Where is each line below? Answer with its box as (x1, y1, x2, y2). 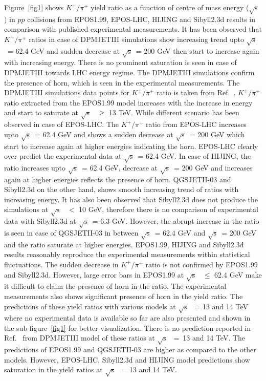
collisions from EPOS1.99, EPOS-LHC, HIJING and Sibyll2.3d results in (27, 13, 256, 24)
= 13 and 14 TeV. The (173, 332, 246, 343)
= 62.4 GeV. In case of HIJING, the (138, 151, 251, 161)
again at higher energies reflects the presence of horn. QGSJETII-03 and (4, 174, 231, 184)
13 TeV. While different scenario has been (108, 107, 239, 118)
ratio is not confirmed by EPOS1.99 (145, 259, 258, 269)
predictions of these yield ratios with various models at (4, 301, 176, 311)
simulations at (4, 204, 49, 215)
